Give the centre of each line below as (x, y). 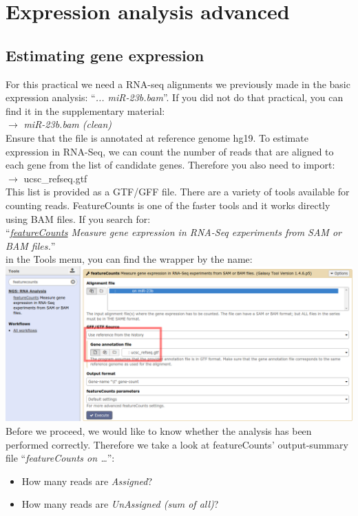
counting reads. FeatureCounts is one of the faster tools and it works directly (168, 205)
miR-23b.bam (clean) (67, 124)
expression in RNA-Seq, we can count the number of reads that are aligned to (170, 151)
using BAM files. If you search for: (78, 218)
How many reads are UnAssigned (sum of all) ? (120, 504)
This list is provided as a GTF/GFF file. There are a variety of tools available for (178, 192)
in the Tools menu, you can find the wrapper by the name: (129, 259)
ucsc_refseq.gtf (55, 178)
